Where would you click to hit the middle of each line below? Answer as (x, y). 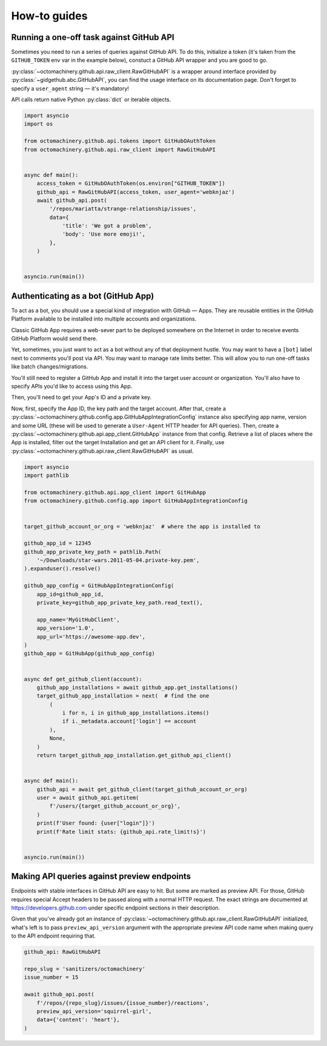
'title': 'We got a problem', (107, 226)
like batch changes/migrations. (50, 367)
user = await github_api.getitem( (88, 798)
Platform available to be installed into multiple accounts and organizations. (104, 319)
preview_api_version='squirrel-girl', (94, 1011)
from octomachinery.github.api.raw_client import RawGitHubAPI (120, 149)
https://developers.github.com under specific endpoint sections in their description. (116, 908)
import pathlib (46, 475)
